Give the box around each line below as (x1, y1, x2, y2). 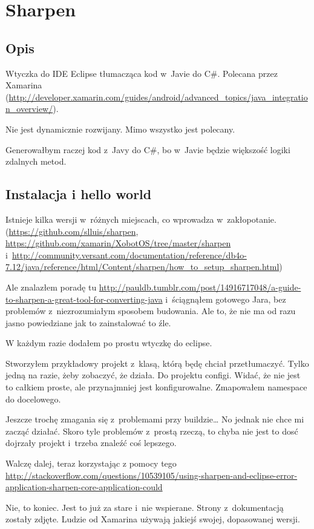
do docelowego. (5, 392, 61, 405)
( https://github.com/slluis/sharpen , (5, 225, 139, 237)
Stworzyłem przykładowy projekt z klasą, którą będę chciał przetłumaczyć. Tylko (5, 356, 309, 369)
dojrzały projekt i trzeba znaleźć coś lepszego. (5, 436, 177, 449)
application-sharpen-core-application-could (5, 481, 163, 493)
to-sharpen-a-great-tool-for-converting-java (5, 292, 163, 305)
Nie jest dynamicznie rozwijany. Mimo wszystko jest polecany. (5, 122, 235, 135)
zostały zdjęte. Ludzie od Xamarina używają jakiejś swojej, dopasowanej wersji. (5, 513, 300, 525)
